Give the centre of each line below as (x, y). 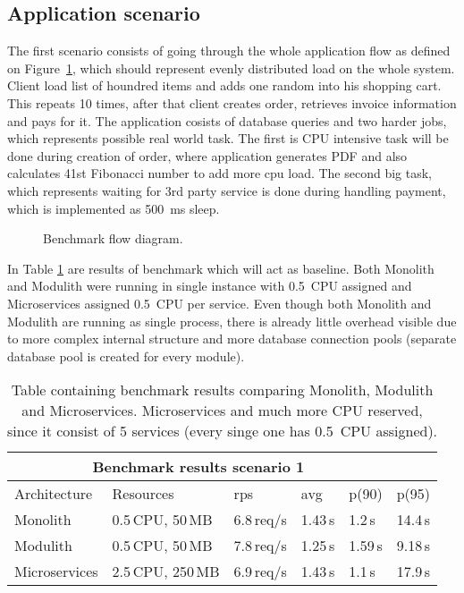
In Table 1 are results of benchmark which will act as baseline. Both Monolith (221, 268)
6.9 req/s (260, 572)
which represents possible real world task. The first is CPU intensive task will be (228, 138)
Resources (143, 494)
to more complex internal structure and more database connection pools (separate (232, 339)
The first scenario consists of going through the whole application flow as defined (229, 51)
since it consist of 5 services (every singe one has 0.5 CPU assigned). (223, 431)
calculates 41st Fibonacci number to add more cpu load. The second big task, (220, 173)
